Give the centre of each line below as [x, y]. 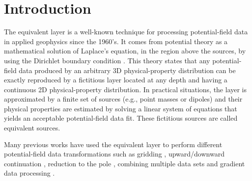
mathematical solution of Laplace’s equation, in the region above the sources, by [125, 51]
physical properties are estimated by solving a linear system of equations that [121, 108]
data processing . [29, 173]
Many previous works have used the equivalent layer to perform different [113, 144]
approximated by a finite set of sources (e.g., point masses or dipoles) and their [123, 99]
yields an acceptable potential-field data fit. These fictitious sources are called [121, 118]
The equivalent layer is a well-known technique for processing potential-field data [126, 32]
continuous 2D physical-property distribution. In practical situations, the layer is [126, 89]
